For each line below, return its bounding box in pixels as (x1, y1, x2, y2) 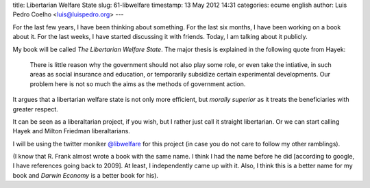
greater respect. (12, 105, 58, 113)
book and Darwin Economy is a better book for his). (12, 171, 159, 179)
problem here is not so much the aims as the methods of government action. (29, 79, 246, 88)
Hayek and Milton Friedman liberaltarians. (12, 127, 130, 135)
